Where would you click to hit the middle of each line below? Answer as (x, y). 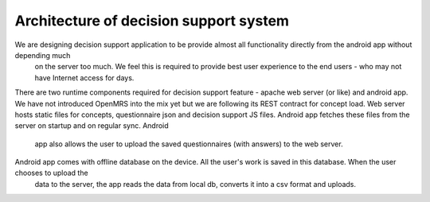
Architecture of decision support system (152, 21)
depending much (43, 55)
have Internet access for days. (84, 78)
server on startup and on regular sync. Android (92, 126)
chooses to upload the (51, 173)
